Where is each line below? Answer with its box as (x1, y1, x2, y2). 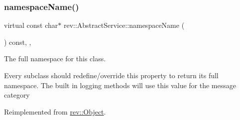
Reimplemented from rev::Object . (4, 106, 106, 117)
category (4, 90, 30, 100)
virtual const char (4, 20, 58, 30)
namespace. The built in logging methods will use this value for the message (4, 80, 236, 90)
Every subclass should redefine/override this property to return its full (4, 70, 219, 80)
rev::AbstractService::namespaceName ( (63, 20, 185, 30)
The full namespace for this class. (4, 53, 106, 64)
